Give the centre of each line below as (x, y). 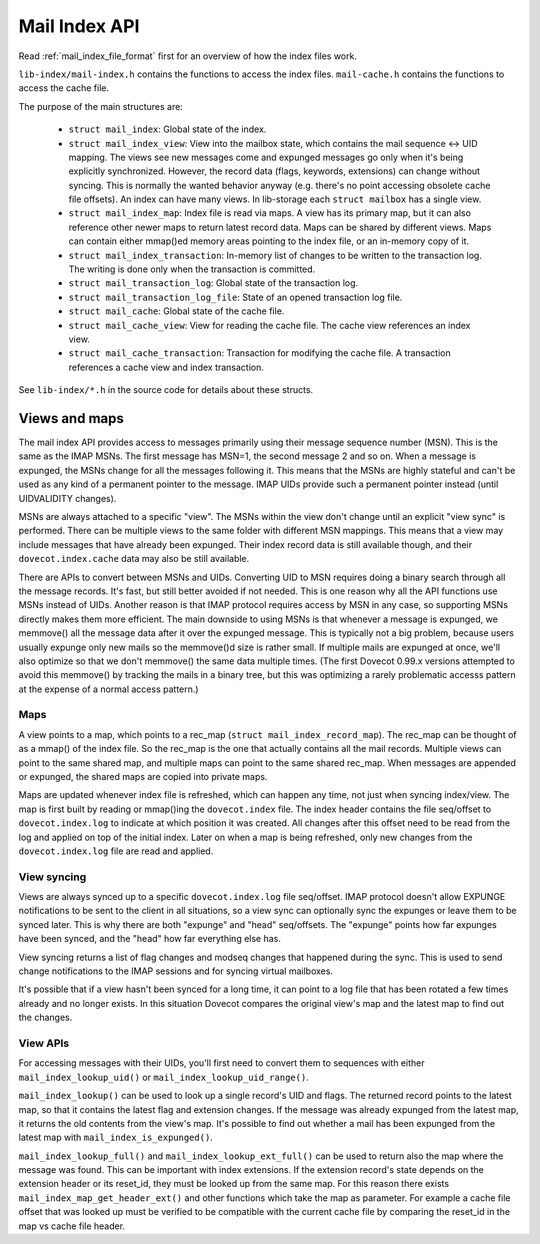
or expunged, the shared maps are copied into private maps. (143, 776)
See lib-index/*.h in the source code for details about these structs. (166, 390)
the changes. (45, 1017)
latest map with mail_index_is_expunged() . (116, 1137)
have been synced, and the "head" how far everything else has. (150, 939)
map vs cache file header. (71, 1226)
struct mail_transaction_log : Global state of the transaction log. (213, 283)
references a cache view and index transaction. (166, 367)
